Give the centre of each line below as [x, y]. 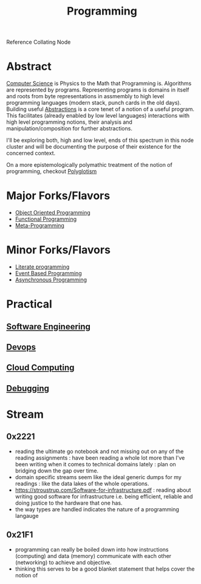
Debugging [28, 388]
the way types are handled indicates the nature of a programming [97, 509]
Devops [21, 347]
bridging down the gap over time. [57, 471]
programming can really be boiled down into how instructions [92, 549]
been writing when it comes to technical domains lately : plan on [95, 464]
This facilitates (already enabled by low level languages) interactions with [98, 116]
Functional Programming [46, 219]
